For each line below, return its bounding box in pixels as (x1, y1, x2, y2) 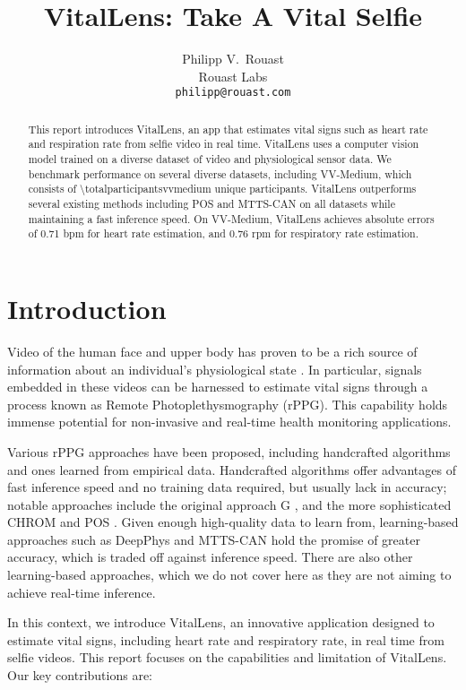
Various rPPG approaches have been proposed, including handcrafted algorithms (7, 442, 451, 461)
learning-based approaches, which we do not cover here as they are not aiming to (7, 565, 452, 584)
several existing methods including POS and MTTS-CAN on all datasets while (28, 196, 395, 211)
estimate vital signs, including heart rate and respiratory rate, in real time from (7, 630, 444, 649)
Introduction (7, 290, 167, 327)
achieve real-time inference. (7, 582, 156, 601)
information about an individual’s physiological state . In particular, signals (7, 359, 422, 378)
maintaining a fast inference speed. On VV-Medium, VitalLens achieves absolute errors (28, 211, 435, 226)
